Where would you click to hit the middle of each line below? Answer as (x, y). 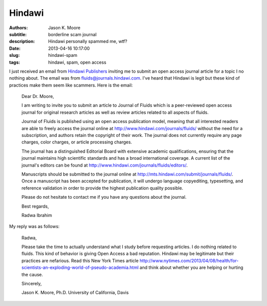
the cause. (32, 274)
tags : (15, 62)
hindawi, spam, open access (77, 62)
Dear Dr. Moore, (38, 96)
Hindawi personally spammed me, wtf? (88, 42)
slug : (14, 55)
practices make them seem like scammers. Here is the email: (71, 85)
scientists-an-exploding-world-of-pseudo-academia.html (80, 267)
